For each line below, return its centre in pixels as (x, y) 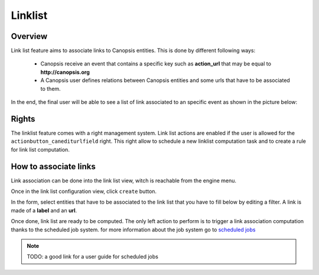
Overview (29, 36)
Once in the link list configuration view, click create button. (84, 191)
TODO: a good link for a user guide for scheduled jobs (93, 257)
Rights (23, 119)
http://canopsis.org (65, 72)
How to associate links (53, 166)
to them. (51, 89)
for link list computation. (40, 149)
